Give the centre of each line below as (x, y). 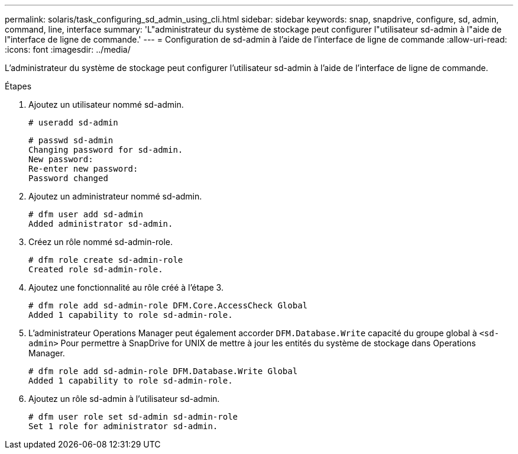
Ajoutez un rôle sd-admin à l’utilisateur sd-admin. (124, 399)
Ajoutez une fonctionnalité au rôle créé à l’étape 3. (126, 287)
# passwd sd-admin (71, 140)
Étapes (18, 86)
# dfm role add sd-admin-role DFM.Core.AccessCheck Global (168, 305)
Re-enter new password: (83, 169)
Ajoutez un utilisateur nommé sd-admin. (106, 104)
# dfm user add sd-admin (86, 214)
